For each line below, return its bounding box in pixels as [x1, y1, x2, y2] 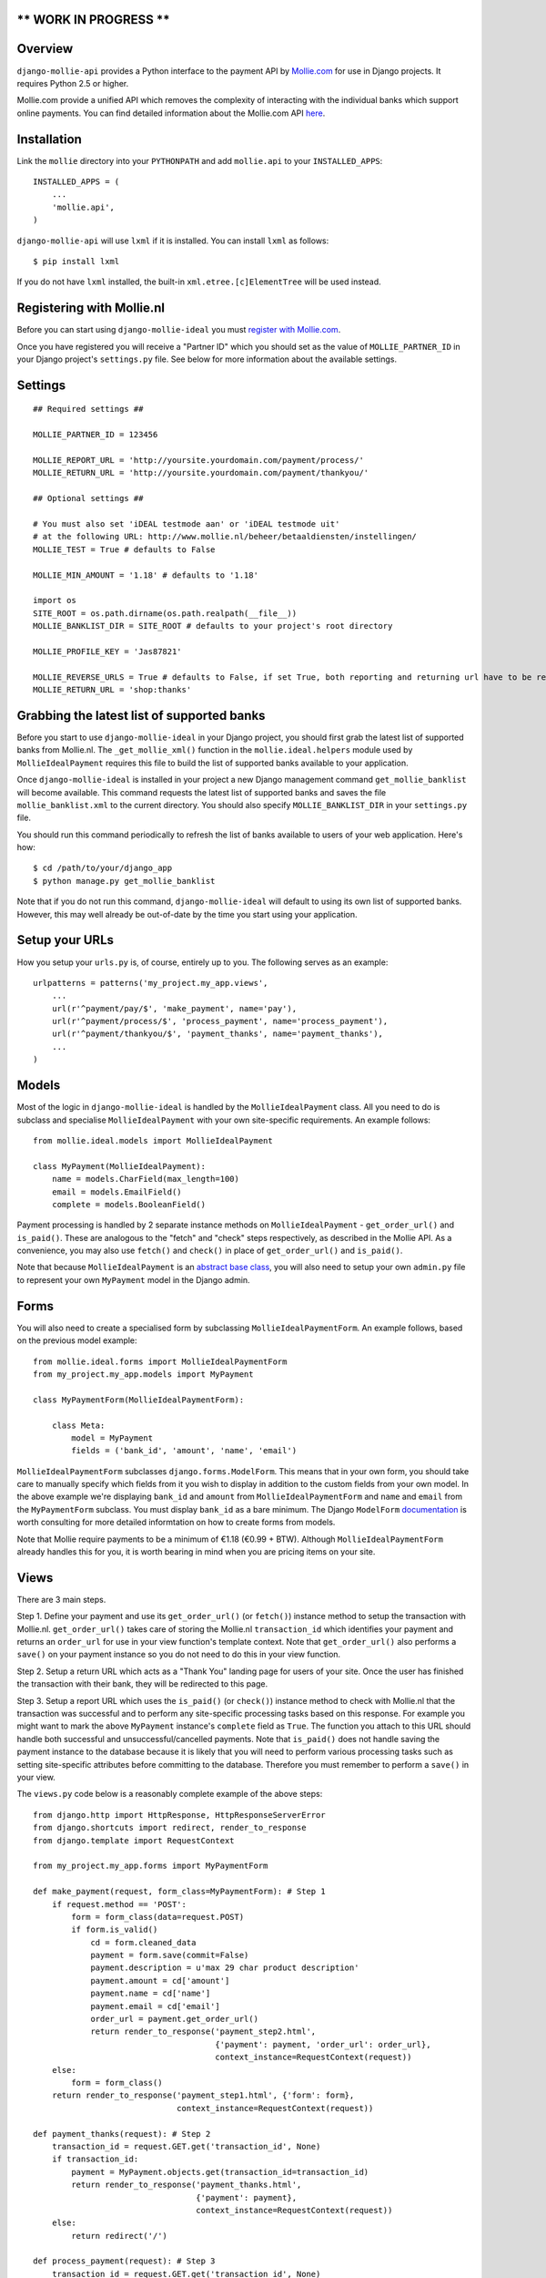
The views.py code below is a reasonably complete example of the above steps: [16, 1789, 323, 1800]
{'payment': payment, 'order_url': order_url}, [215, 2039, 431, 2049]
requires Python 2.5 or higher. [16, 77, 129, 88]
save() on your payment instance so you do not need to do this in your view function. [16, 1649, 341, 1660]
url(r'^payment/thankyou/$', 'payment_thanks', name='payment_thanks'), [51, 1029, 384, 1039]
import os [33, 595, 76, 606]
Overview [16, 41, 74, 56]
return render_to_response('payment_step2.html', [90, 2027, 317, 2037]
